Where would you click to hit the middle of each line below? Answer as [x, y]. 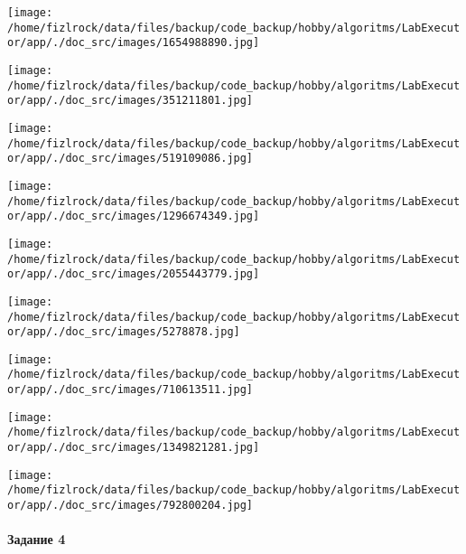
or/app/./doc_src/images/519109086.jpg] [130, 159]
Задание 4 [37, 539]
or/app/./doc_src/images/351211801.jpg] [130, 101]
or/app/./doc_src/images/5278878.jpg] [124, 332]
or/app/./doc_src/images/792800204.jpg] [130, 506]
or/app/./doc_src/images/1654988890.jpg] [134, 43]
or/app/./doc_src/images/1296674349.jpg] [134, 216]
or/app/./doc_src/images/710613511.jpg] [130, 390]
